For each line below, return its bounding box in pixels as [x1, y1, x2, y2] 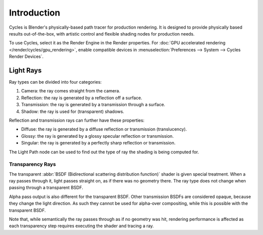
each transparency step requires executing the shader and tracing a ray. [9, 223, 154, 229]
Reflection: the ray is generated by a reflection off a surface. [21, 95, 142, 101]
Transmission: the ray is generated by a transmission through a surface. [21, 102, 166, 108]
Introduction [9, 7, 60, 18]
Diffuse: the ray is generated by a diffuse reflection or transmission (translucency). [21, 127, 187, 132]
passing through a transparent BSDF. [9, 185, 83, 191]
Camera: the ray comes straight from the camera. [21, 88, 120, 94]
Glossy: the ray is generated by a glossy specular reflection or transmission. [21, 133, 174, 139]
